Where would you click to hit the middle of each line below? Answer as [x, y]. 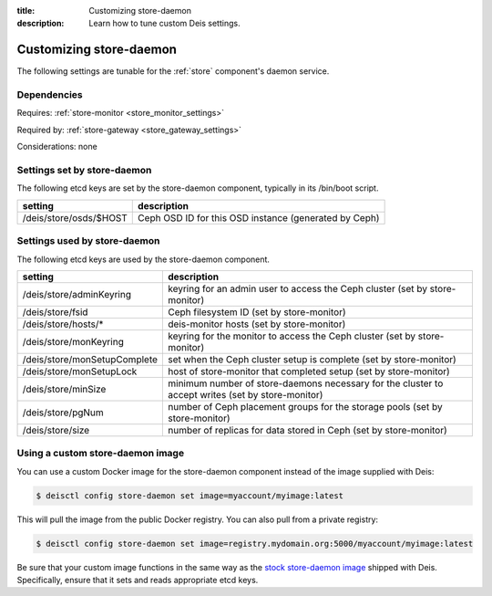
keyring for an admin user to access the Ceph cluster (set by [298, 288]
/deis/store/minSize [64, 389]
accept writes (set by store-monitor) [246, 394]
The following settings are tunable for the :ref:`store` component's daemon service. [173, 71]
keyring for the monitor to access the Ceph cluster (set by [292, 336]
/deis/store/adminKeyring [77, 294]
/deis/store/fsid [55, 312]
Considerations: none [57, 147]
